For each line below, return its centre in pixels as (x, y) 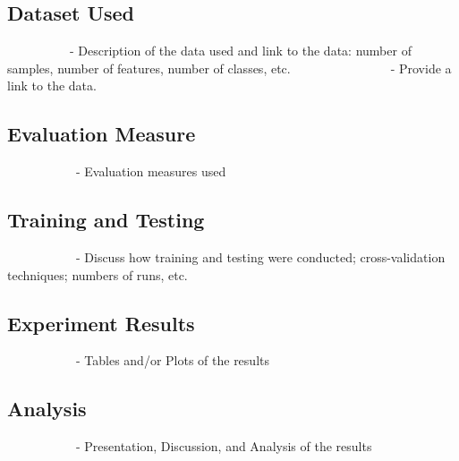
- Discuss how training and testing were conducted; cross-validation (260, 256)
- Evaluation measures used (151, 171)
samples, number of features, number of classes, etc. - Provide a (229, 68)
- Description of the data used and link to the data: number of (240, 51)
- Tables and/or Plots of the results (172, 360)
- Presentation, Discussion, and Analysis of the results (224, 446)
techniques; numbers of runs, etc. (98, 274)
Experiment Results (101, 323)
